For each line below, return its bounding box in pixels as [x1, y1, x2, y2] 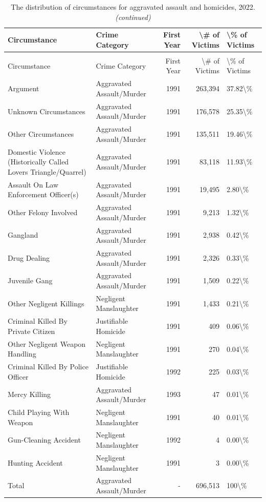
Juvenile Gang [8, 275, 53, 286]
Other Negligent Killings [8, 298, 84, 308]
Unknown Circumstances [8, 106, 85, 116]
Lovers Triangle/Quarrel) [8, 166, 86, 177]
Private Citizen [8, 325, 55, 336]
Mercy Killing [8, 389, 51, 400]
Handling [8, 348, 36, 359]
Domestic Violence [8, 146, 66, 157]
